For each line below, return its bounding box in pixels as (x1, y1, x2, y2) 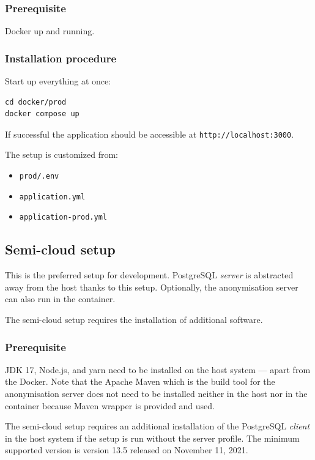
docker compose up (5, 109, 80, 119)
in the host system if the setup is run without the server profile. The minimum (5, 431, 300, 444)
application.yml (19, 192, 86, 201)
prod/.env (19, 172, 59, 181)
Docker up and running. (5, 24, 95, 37)
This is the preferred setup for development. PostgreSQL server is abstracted (5, 269, 294, 281)
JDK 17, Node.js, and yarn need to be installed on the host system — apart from (5, 363, 311, 376)
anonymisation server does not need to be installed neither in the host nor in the (5, 387, 308, 400)
